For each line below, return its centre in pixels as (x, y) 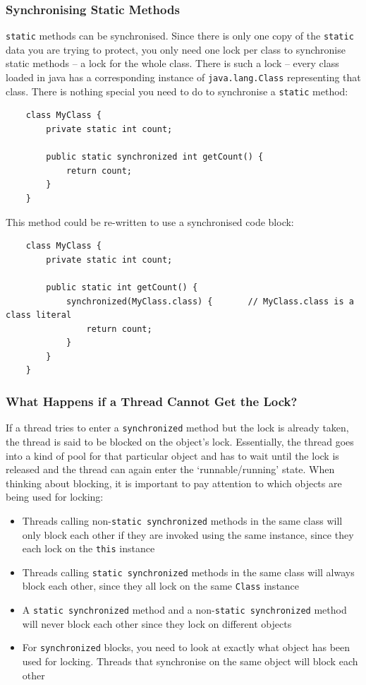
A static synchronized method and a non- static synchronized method (184, 610)
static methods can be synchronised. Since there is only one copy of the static (180, 36)
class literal (39, 315)
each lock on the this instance (89, 548)
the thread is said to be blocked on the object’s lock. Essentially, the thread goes (180, 441)
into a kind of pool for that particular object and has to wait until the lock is (172, 455)
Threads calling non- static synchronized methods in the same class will (182, 520)
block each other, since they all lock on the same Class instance (161, 586)
